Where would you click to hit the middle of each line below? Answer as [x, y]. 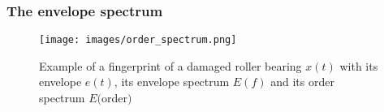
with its [359, 65]
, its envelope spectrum [172, 82]
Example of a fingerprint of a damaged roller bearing [170, 65]
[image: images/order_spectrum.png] [138, 40]
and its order [302, 82]
